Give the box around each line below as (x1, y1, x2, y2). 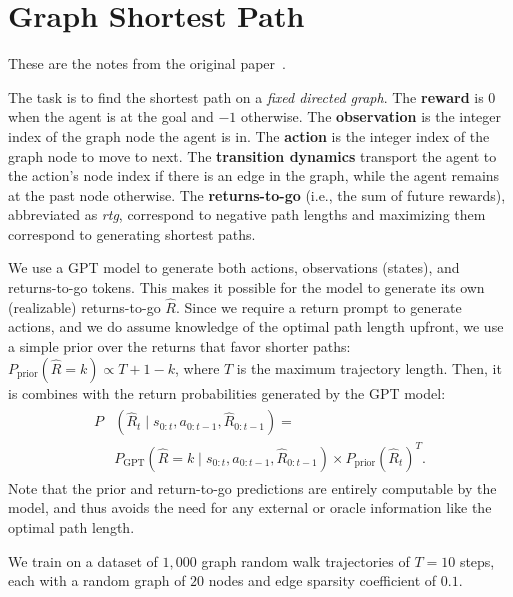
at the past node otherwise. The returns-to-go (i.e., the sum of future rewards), (8, 184, 506, 205)
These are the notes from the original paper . (8, 53, 286, 74)
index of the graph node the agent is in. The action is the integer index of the (8, 125, 490, 146)
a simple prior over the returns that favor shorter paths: (8, 336, 351, 357)
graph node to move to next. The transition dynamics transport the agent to (8, 145, 497, 166)
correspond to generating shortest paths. (8, 223, 256, 244)
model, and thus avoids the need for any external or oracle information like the (8, 497, 492, 518)
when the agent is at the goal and (8, 106, 214, 127)
